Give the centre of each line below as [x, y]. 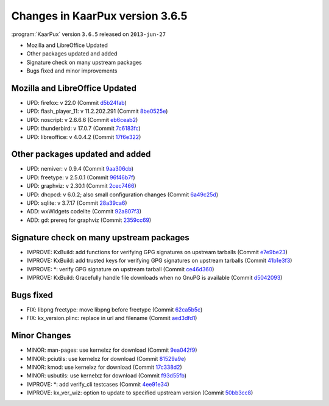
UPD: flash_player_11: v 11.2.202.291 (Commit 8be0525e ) [97, 111]
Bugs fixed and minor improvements [72, 71]
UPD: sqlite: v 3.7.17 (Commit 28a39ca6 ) [77, 203]
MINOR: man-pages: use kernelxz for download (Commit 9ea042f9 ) [112, 350]
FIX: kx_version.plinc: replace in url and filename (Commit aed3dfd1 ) [112, 318]
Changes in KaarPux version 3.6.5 [99, 16]
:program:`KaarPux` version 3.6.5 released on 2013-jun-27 [89, 34]
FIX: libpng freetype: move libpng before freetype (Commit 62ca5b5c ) [115, 309]
